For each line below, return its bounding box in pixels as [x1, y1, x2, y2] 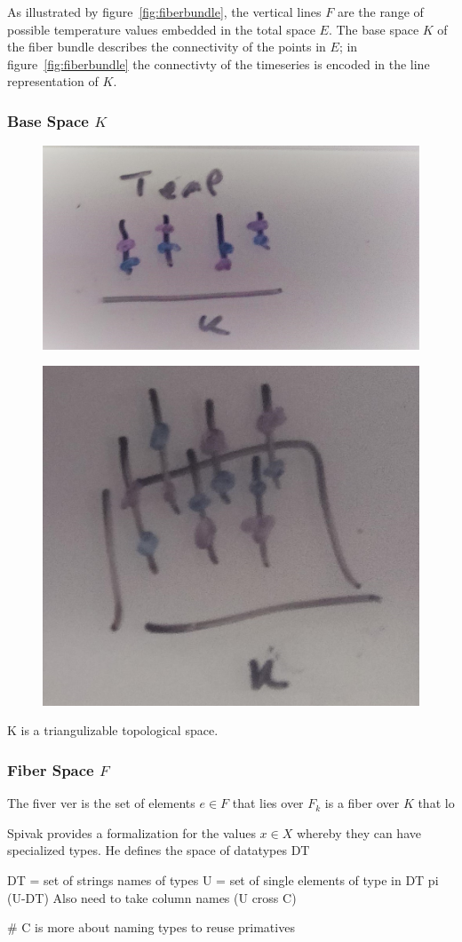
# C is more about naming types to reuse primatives [7, 918, 295, 937]
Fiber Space [7, 758, 94, 780]
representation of [7, 72, 99, 91]
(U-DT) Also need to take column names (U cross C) [7, 888, 297, 906]
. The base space [328, 20, 419, 38]
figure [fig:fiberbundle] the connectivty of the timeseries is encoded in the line [7, 54, 430, 73]
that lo [418, 794, 455, 812]
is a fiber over [324, 794, 400, 812]
